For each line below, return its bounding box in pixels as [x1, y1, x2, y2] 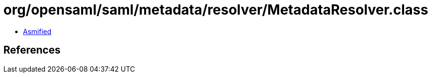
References [3, 44, 61, 57]
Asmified [23, 27, 52, 36]
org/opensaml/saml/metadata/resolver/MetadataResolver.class [3, 1, 429, 18]
